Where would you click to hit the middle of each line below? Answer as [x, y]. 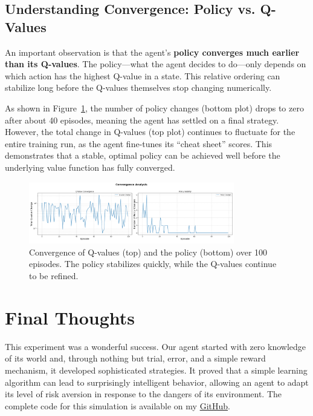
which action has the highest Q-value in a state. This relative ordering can [143, 75]
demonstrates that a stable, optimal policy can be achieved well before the [143, 155]
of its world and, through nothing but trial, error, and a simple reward [135, 358]
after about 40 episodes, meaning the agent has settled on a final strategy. [142, 120]
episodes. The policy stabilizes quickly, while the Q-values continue [153, 264]
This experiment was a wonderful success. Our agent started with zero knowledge [155, 346]
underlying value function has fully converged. [90, 167]
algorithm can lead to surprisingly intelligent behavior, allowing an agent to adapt [157, 382]
